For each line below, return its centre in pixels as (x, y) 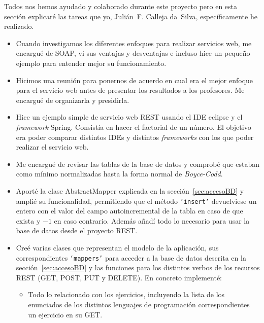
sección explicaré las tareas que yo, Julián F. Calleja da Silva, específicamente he (131, 16)
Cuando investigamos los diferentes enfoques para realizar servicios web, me (134, 43)
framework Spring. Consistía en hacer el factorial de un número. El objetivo (134, 127)
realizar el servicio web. (52, 147)
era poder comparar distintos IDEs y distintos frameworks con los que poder (135, 137)
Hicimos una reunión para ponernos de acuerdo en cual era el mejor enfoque (135, 80)
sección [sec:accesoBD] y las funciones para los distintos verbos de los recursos (138, 267)
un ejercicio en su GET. (65, 314)
